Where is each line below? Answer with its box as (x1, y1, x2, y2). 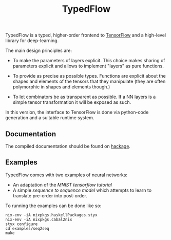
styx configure (5, 221, 38, 227)
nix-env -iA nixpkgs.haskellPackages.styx (5, 212, 98, 217)
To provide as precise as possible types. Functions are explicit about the (12, 73, 166, 79)
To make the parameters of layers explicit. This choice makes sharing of (12, 58, 165, 64)
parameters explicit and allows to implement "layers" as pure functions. (12, 63, 164, 69)
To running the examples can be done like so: (5, 202, 102, 209)
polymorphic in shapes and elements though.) (12, 84, 110, 90)
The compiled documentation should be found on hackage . (5, 143, 131, 149)
